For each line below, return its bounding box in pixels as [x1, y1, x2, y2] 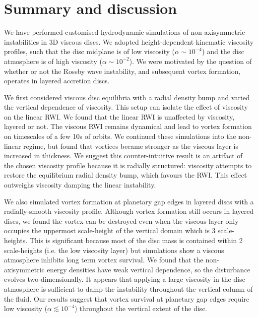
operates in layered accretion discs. [4, 75, 110, 86]
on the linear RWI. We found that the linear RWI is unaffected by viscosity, [4, 111, 235, 122]
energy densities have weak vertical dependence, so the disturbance [47, 264, 251, 274]
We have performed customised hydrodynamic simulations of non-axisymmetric [4, 27, 245, 37]
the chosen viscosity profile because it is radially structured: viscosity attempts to [4, 160, 252, 170]
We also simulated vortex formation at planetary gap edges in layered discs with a [4, 196, 254, 206]
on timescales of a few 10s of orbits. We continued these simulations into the [4, 131, 236, 141]
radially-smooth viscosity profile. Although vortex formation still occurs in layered [4, 206, 254, 216]
